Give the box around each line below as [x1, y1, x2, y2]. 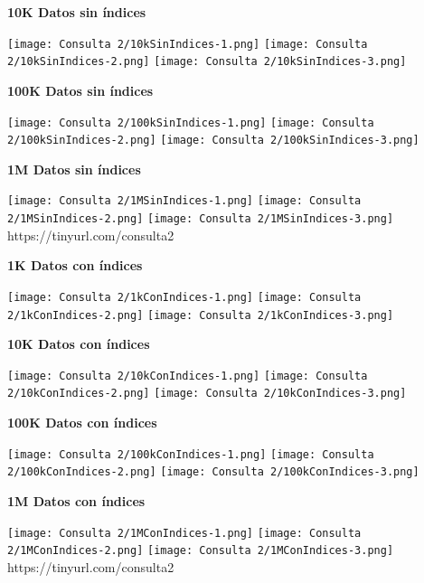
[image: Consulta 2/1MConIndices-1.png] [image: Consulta [7, 526, 362, 540]
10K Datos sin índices [7, 3, 146, 21]
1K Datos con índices [7, 256, 143, 275]
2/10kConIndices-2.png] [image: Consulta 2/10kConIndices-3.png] [7, 387, 407, 400]
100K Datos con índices [7, 413, 157, 432]
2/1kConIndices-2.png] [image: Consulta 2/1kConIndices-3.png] [7, 308, 394, 322]
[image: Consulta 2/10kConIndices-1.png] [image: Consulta [7, 369, 368, 382]
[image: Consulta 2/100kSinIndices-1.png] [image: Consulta [7, 116, 374, 129]
